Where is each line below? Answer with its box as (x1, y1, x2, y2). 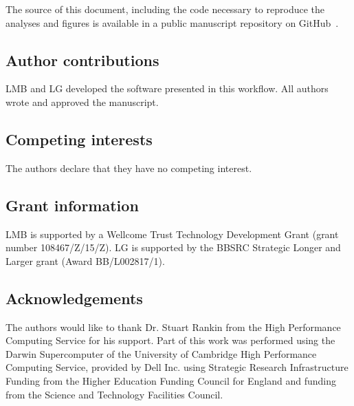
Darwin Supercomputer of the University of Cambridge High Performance (5, 346, 317, 361)
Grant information (5, 194, 139, 215)
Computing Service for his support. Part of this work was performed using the (5, 333, 335, 348)
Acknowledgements (5, 287, 143, 308)
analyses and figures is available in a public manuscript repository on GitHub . (5, 15, 339, 30)
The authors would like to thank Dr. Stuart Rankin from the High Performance (5, 319, 341, 334)
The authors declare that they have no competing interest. (5, 160, 252, 175)
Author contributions (5, 49, 159, 70)
